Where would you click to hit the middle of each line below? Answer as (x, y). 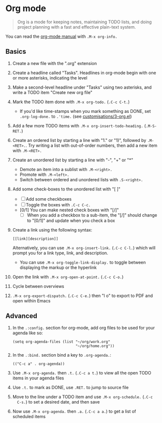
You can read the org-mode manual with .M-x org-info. (61, 36)
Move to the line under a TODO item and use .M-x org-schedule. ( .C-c (82, 397)
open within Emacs (31, 300)
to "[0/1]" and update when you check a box (71, 220)
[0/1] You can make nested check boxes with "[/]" (69, 210)
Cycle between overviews (38, 286)
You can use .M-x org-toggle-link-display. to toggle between (83, 262)
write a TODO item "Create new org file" (52, 92)
